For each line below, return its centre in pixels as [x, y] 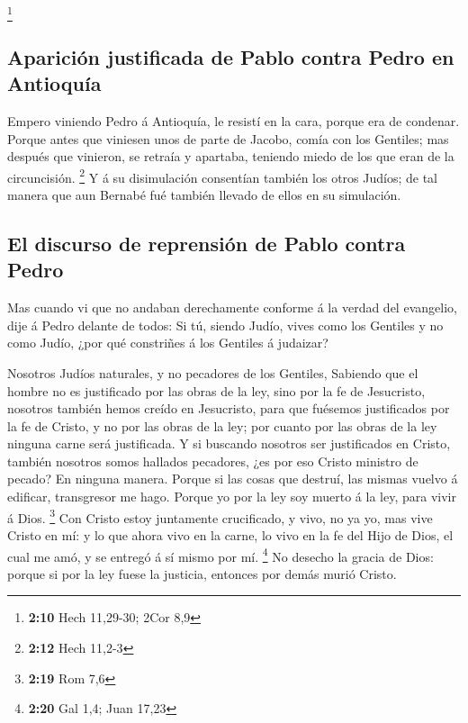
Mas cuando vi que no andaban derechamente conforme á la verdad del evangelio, [232, 307]
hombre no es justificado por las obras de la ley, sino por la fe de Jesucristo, [216, 390]
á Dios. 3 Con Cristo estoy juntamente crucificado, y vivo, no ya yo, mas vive [220, 516]
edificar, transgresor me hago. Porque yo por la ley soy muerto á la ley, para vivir [232, 497]
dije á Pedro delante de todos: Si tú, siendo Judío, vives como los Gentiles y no [225, 325]
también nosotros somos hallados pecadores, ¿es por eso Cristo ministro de [213, 461]
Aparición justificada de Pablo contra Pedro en [231, 56]
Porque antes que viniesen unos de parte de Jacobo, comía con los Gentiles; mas [228, 138]
